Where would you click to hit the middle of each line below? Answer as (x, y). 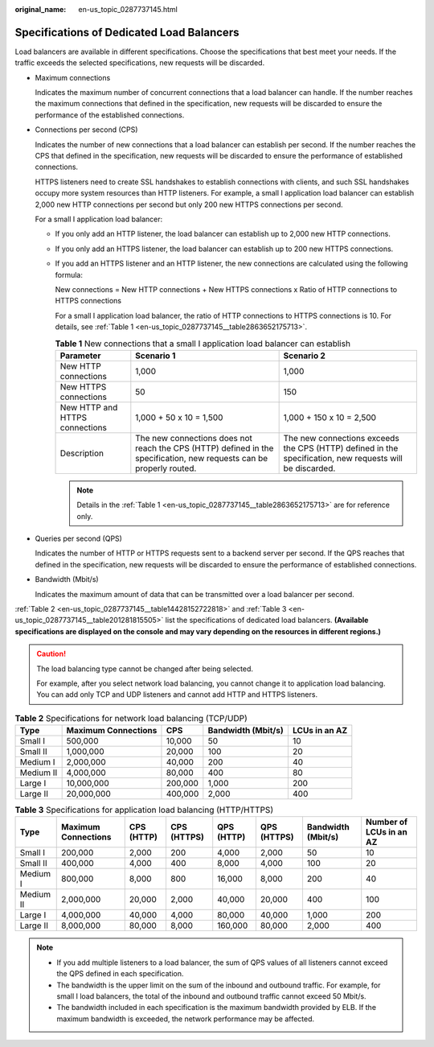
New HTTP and (89, 407)
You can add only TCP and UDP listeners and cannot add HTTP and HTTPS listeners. (177, 695)
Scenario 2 (304, 356)
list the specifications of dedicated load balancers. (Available (267, 620)
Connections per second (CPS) (86, 130)
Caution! (51, 654)
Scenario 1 (156, 356)
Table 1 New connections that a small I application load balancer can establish (203, 344)
